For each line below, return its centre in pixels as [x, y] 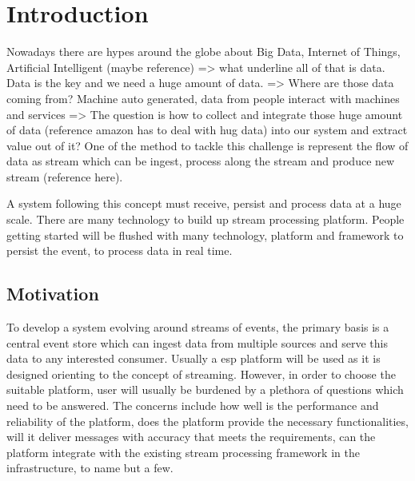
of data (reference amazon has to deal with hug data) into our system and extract [207, 130]
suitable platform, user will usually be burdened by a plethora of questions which [205, 390]
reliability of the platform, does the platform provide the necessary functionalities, [207, 421]
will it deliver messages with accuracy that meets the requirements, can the [191, 437]
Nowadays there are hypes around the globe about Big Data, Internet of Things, [204, 52]
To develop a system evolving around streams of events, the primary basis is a [198, 327]
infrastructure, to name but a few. [90, 468]
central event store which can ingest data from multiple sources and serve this [197, 342]
